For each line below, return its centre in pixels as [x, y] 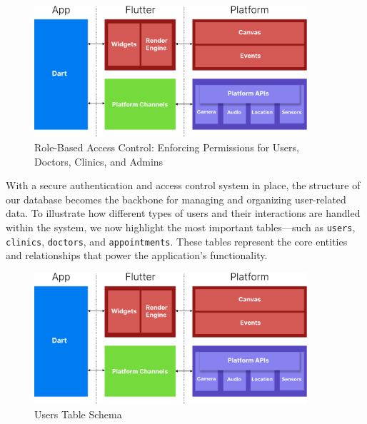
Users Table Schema [78, 414]
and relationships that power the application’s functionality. [137, 255]
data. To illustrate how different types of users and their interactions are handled [183, 213]
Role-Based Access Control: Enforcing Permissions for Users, [167, 147]
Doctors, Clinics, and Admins [99, 161]
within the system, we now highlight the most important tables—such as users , [181, 227]
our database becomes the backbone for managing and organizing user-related [176, 199]
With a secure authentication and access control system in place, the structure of [183, 185]
